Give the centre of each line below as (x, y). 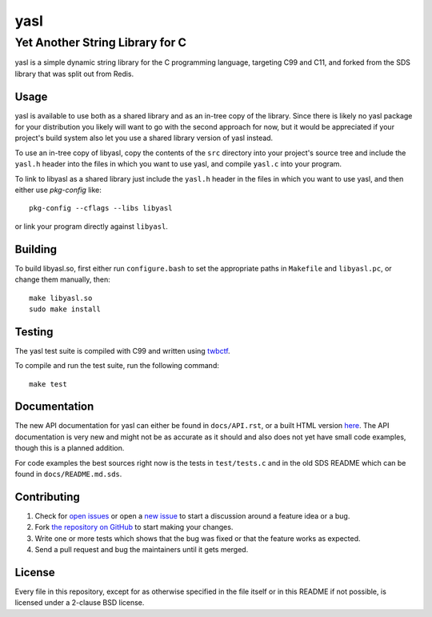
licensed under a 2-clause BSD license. (80, 603)
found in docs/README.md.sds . (68, 474)
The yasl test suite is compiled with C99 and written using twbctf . (123, 351)
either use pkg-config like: (58, 190)
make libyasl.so (61, 298)
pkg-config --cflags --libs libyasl (101, 208)
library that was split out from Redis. (74, 74)
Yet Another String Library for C (101, 42)
